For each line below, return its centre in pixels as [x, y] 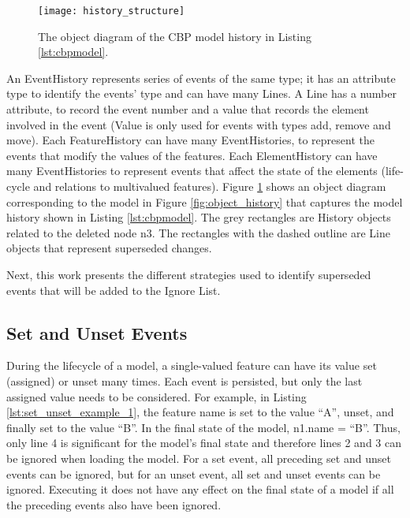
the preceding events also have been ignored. [114, 504]
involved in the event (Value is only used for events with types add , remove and [199, 124]
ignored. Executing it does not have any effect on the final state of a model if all [200, 489]
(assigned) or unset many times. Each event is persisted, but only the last [184, 380]
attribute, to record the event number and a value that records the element [188, 109]
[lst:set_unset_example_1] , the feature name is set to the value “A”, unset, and [200, 412]
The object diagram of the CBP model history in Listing [175, 36]
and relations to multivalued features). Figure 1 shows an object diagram [210, 186]
